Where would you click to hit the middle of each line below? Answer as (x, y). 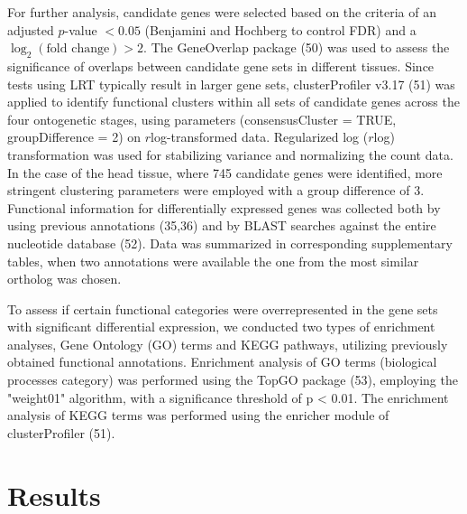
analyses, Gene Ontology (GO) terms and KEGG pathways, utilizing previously (228, 344)
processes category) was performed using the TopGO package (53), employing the (233, 380)
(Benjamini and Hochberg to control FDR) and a (280, 29)
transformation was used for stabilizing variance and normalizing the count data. (230, 154)
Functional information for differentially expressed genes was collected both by (224, 207)
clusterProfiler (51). (61, 432)
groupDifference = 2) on (74, 137)
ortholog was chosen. (64, 279)
